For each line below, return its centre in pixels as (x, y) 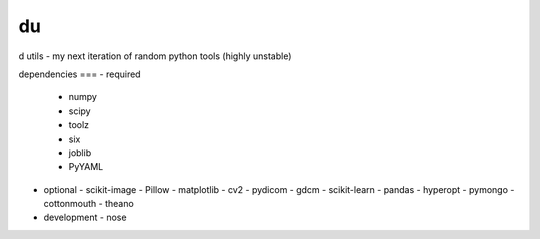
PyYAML (86, 167)
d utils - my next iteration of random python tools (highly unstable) (155, 56)
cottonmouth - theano (88, 204)
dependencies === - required (79, 74)
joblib (80, 152)
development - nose (85, 217)
